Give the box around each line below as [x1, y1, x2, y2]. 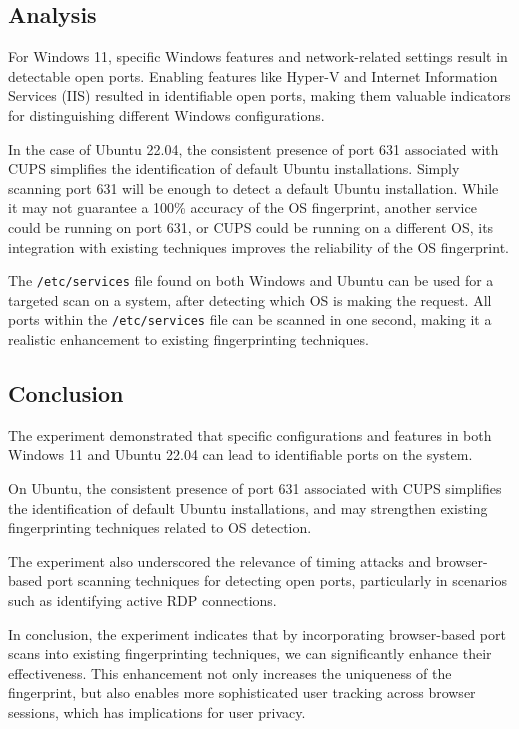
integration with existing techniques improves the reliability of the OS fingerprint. [8, 236, 509, 257]
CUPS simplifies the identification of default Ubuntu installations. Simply [8, 158, 460, 179]
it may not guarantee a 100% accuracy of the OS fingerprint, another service [8, 197, 477, 218]
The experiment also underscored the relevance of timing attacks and [8, 550, 432, 571]
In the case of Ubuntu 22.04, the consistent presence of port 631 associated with [8, 138, 499, 159]
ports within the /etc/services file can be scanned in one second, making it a [8, 309, 492, 330]
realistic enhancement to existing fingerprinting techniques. [8, 329, 369, 350]
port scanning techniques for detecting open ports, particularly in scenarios [46, 570, 507, 591]
